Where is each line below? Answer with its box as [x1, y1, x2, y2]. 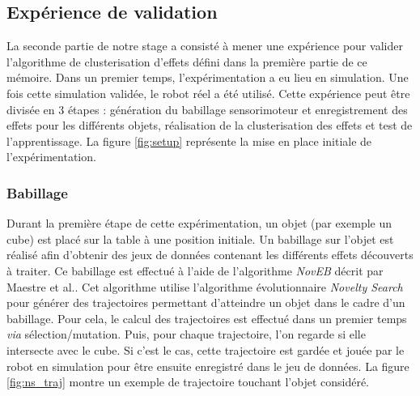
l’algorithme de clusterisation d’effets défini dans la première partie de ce [6, 53, 367, 70]
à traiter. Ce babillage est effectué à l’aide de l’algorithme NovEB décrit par [6, 262, 384, 279]
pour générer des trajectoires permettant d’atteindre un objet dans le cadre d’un [6, 294, 405, 311]
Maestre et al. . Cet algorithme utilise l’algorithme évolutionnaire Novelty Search [6, 278, 403, 295]
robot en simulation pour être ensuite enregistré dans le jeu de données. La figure [6, 357, 409, 374]
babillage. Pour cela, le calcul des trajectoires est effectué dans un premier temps [6, 309, 407, 326]
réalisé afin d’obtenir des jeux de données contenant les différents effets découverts [6, 246, 414, 263]
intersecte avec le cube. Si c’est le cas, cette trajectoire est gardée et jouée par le [6, 341, 405, 358]
